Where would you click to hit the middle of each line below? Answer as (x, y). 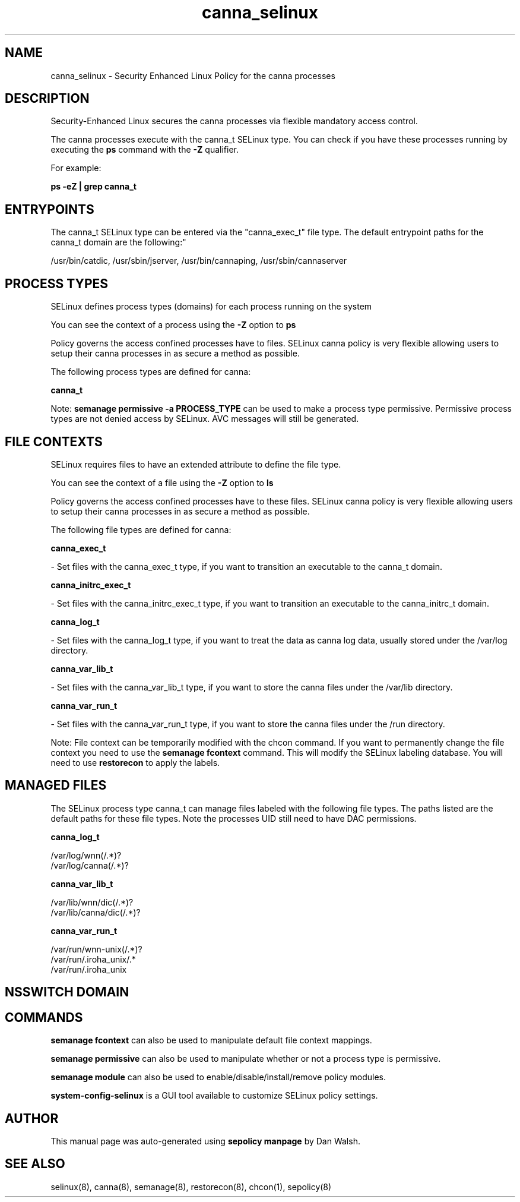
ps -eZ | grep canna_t (93, 187)
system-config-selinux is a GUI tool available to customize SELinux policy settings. (214, 1096)
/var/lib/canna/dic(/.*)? (96, 912)
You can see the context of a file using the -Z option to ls (162, 482)
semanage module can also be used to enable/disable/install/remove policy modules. (218, 1077)
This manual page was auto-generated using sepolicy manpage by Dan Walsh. (205, 1141)
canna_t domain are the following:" (118, 242)
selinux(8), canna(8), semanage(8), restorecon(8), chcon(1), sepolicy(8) (191, 1187)
